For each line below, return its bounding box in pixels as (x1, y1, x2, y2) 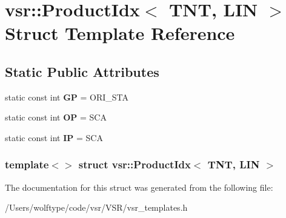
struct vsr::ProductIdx (78, 157, 191, 172)
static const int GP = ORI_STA (5, 90, 129, 103)
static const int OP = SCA (5, 111, 107, 124)
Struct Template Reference (5, 21, 235, 45)
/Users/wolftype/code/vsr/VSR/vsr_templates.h (5, 201, 188, 214)
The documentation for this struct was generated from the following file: (5, 180, 273, 193)
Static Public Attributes (5, 62, 159, 81)
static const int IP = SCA (5, 131, 103, 144)
